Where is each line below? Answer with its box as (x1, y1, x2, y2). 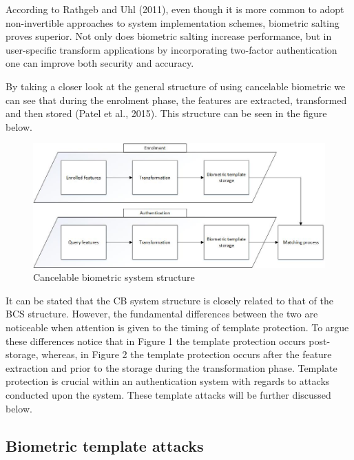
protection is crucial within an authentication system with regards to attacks (6, 374, 330, 388)
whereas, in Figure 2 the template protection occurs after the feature (41, 347, 332, 362)
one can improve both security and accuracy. (6, 56, 194, 70)
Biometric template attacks (6, 435, 204, 456)
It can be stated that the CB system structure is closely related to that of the (6, 293, 333, 307)
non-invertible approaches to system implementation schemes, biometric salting (6, 15, 340, 30)
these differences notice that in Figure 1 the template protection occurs (6, 333, 306, 348)
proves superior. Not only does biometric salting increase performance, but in (6, 29, 332, 43)
